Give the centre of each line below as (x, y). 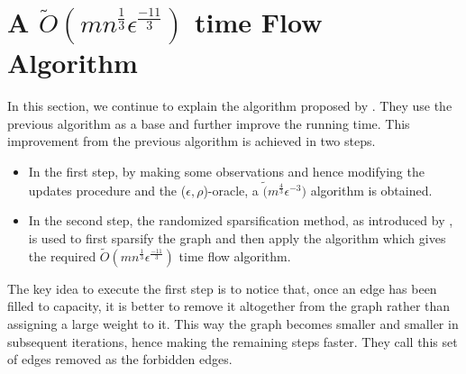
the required (62, 255)
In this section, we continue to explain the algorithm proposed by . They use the (230, 106)
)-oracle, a (231, 190)
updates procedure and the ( (107, 190)
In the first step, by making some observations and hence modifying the (226, 171)
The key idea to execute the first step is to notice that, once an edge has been (222, 288)
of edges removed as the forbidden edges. (120, 359)
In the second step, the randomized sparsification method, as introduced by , (241, 220)
